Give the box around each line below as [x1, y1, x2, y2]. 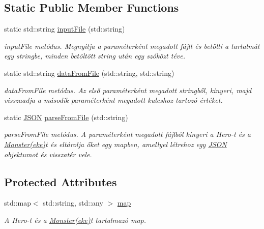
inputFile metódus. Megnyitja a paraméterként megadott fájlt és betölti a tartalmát [4, 40, 260, 51]
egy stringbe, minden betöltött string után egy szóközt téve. [4, 50, 186, 61]
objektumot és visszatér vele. [4, 149, 92, 159]
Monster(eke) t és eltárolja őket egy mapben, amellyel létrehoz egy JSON [4, 138, 227, 149]
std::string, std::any [43, 197, 103, 208]
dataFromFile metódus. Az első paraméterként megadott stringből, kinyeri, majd [4, 84, 252, 95]
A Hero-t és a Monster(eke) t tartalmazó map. [4, 214, 146, 225]
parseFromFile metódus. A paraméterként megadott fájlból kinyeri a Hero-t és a [4, 129, 251, 139]
